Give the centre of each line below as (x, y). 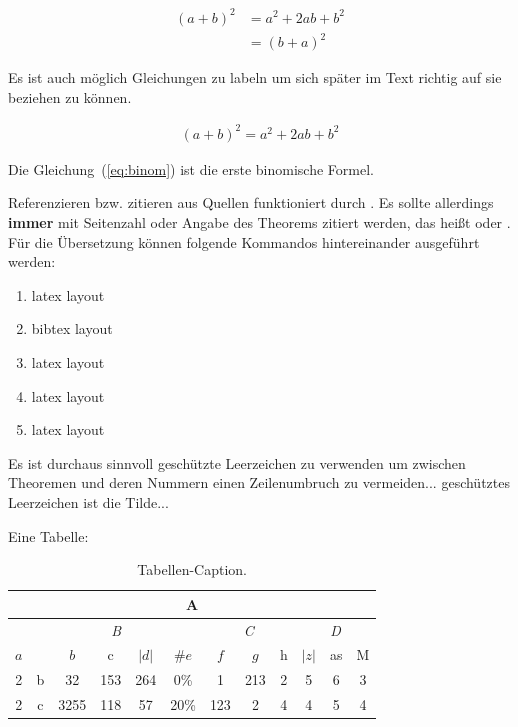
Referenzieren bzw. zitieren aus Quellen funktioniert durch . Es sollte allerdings (251, 202)
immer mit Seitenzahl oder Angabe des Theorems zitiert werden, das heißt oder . (259, 221)
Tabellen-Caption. (192, 569)
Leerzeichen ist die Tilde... (88, 501)
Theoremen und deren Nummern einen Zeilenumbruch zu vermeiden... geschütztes (259, 482)
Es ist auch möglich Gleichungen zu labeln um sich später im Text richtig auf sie (255, 77)
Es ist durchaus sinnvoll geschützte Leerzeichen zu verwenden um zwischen (237, 462)
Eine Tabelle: (48, 535)
